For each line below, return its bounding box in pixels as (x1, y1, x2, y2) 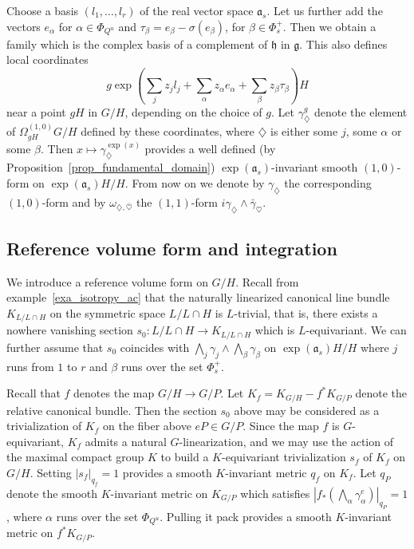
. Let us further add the (266, 2, 383, 18)
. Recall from (235, 273, 299, 290)
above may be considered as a (234, 401, 380, 418)
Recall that (6, 385, 61, 401)
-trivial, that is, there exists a (234, 304, 378, 321)
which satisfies (240, 484, 310, 501)
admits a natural (85, 432, 167, 449)
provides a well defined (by (144, 140, 276, 156)
